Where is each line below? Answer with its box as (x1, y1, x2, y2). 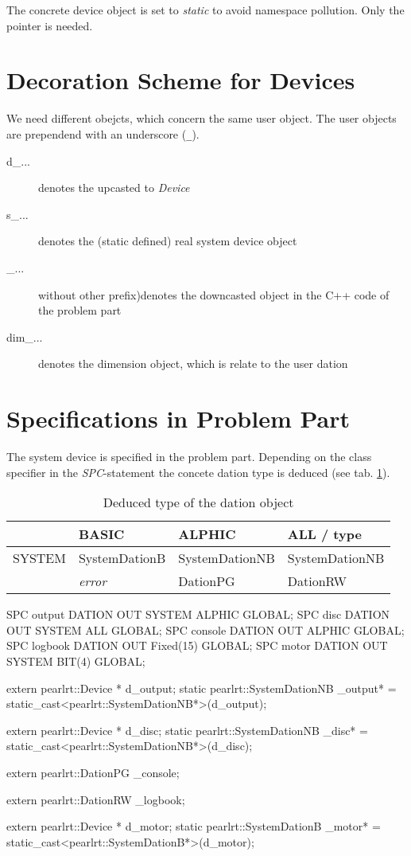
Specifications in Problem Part (6, 402, 351, 435)
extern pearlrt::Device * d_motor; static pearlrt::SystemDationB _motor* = (6, 818, 381, 835)
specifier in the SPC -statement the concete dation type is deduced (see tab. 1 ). (6, 463, 390, 480)
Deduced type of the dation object (103, 493, 294, 512)
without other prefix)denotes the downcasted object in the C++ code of (38, 286, 390, 303)
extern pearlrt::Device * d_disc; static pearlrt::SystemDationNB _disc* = (6, 721, 368, 738)
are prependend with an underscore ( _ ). (6, 125, 200, 142)
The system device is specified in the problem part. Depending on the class (6, 448, 372, 465)
